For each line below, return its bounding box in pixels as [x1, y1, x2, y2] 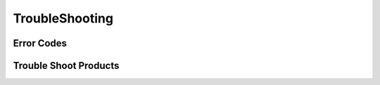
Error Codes [13, 37, 67, 49]
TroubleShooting [13, 11, 114, 26]
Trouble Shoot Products [13, 60, 120, 72]
